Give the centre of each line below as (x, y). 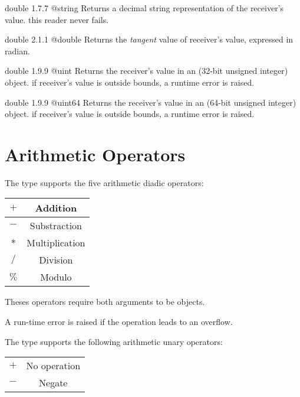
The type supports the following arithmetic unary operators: (114, 341)
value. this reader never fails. (57, 19)
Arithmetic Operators (95, 154)
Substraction (56, 226)
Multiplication (56, 243)
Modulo (56, 277)
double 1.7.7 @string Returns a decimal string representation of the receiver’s (144, 8)
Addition (56, 208)
